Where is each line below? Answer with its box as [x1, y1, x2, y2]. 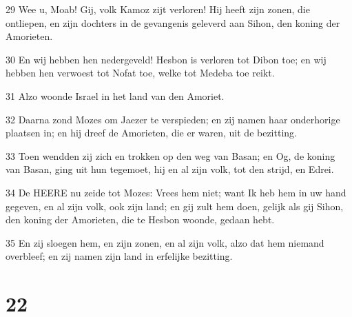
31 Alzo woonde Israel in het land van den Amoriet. [6, 88, 225, 103]
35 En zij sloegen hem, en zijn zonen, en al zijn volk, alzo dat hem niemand [6, 235, 324, 249]
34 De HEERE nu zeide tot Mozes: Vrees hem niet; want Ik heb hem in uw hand [6, 185, 346, 199]
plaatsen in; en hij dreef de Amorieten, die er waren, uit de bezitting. [6, 125, 297, 140]
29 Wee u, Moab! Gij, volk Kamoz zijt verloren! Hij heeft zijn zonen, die [6, 2, 310, 16]
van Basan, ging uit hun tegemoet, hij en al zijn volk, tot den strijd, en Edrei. [6, 162, 334, 176]
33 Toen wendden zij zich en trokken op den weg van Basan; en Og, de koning [6, 148, 335, 163]
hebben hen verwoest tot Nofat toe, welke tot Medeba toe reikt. [6, 65, 275, 80]
